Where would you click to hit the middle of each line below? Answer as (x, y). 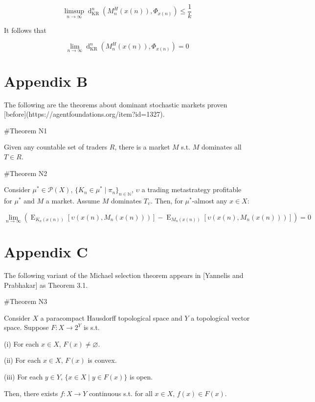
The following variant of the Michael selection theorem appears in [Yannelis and (124, 275)
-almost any (210, 200)
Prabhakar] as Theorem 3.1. (46, 285)
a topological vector (220, 317)
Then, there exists (31, 393)
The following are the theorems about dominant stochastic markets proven (116, 104)
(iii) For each (23, 377)
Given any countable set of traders (56, 147)
